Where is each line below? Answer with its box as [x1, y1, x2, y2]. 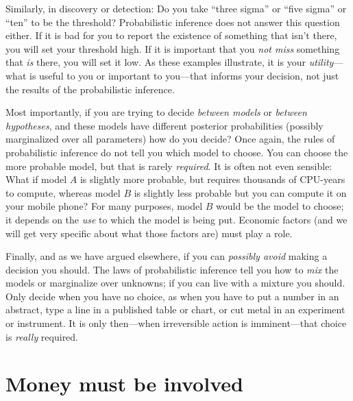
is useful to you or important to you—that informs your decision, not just [29, 68, 339, 82]
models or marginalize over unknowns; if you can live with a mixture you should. [5, 276, 345, 290]
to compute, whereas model [5, 185, 121, 199]
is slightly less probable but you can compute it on [134, 185, 347, 199]
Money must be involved [5, 369, 243, 398]
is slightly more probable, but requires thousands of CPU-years [80, 172, 345, 186]
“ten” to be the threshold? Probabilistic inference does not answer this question [5, 14, 340, 29]
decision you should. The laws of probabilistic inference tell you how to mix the [5, 262, 339, 276]
